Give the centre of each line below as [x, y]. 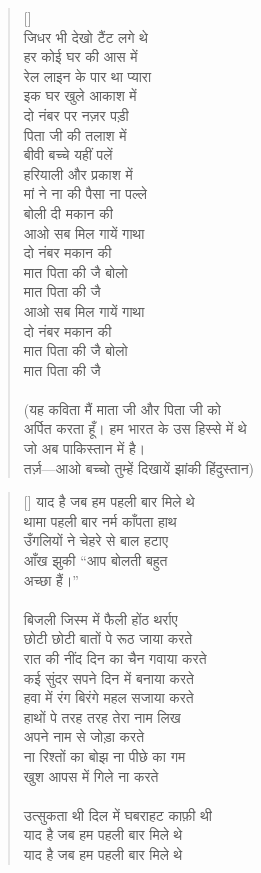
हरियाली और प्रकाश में [78, 173]
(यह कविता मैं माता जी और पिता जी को [122, 408]
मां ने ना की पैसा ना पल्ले [85, 193]
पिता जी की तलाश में [75, 134]
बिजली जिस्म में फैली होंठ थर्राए [100, 618]
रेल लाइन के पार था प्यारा [87, 75]
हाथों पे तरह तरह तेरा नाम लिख [102, 716]
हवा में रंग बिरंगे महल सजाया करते [108, 697]
